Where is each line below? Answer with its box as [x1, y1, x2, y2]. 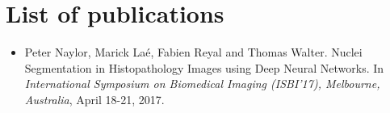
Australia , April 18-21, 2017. [24, 90, 165, 107]
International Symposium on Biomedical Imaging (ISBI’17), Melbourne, [24, 75, 380, 92]
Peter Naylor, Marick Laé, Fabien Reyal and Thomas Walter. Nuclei [24, 44, 363, 61]
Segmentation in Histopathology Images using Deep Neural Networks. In [24, 59, 384, 76]
